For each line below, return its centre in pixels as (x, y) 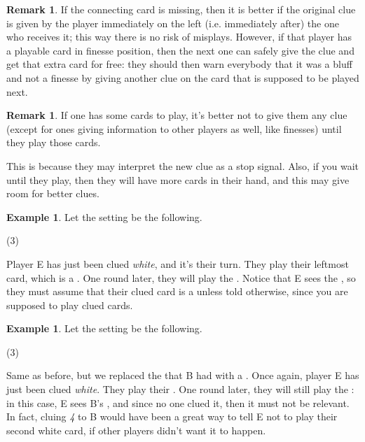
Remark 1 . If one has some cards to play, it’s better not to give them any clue (177, 115)
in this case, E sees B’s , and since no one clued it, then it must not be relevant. (178, 402)
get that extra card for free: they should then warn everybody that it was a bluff (179, 64)
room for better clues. (53, 193)
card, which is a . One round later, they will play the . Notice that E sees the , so (181, 277)
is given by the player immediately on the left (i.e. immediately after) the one (173, 23)
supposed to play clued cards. (70, 305)
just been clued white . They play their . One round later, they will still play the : (180, 389)
